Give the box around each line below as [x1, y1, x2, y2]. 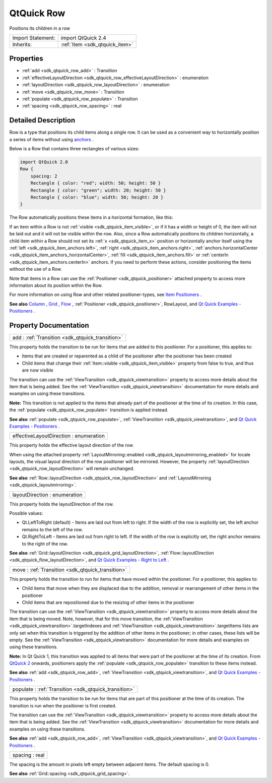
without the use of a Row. [9, 266, 62, 272]
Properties [9, 54, 43, 63]
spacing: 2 [30, 173, 57, 179]
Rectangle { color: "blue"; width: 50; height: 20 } [30, 195, 164, 200]
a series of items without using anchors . [9, 136, 94, 142]
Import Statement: [12, 34, 55, 41]
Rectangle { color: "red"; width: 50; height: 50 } [30, 180, 161, 186]
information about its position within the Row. [9, 282, 103, 288]
